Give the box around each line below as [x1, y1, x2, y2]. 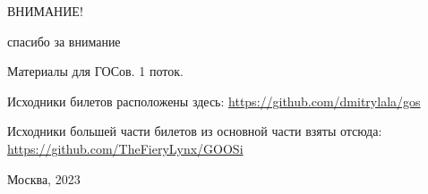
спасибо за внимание [7, 31, 121, 50]
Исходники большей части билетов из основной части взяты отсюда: [7, 122, 382, 140]
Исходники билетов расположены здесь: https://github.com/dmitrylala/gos [7, 91, 421, 110]
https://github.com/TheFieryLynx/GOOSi [7, 139, 244, 157]
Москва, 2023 [7, 169, 81, 188]
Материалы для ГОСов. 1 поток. [7, 62, 184, 80]
